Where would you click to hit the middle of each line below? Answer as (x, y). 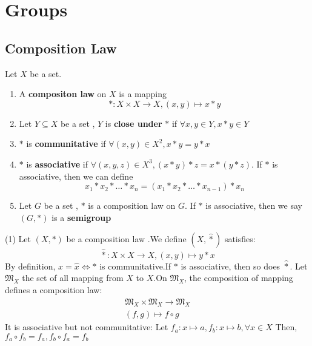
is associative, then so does (231, 266)
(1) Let (18, 239)
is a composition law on (132, 205)
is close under (134, 123)
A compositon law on (63, 94)
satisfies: (240, 239)
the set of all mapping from (73, 278)
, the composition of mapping (239, 278)
